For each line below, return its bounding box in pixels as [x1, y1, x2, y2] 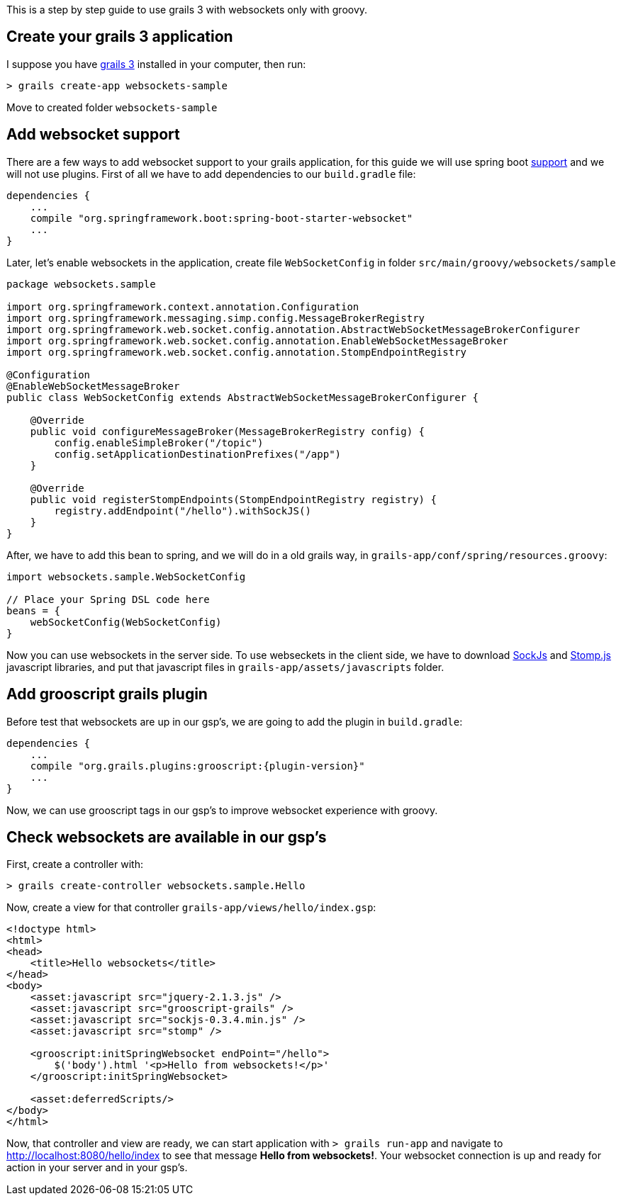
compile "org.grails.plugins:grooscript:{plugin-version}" [30, 760, 365, 772]
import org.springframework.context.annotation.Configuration [6, 300, 359, 312]
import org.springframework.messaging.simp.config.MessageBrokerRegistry [6, 312, 425, 324]
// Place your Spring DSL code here [6, 593, 210, 605]
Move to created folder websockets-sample [6, 101, 218, 113]
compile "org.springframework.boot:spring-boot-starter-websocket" [30, 212, 413, 224]
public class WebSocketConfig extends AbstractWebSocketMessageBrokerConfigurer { [6, 391, 479, 403]
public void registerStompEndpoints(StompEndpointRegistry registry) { [30, 493, 437, 505]
